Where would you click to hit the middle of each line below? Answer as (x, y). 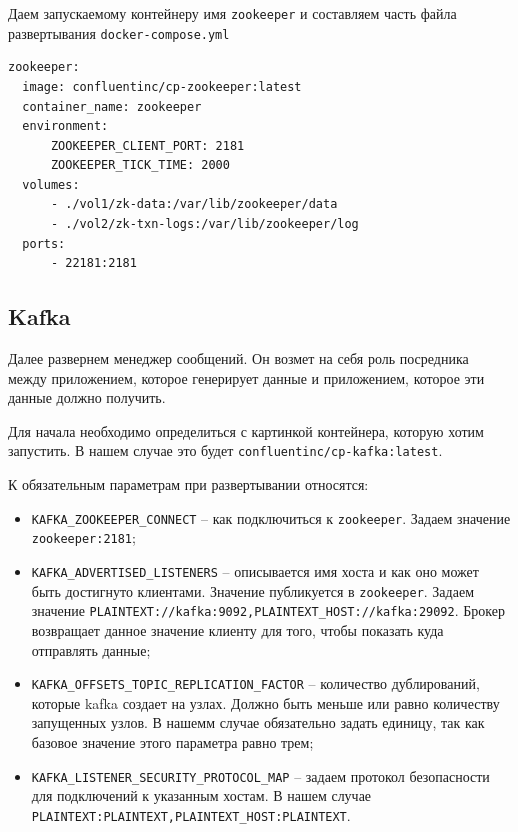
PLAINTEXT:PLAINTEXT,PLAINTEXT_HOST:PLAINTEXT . (191, 814)
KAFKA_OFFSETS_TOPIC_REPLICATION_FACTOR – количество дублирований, (255, 683)
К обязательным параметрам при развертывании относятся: (188, 484)
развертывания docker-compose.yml (119, 32)
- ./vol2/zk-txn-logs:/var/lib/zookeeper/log (204, 224)
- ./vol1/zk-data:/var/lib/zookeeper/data (194, 204)
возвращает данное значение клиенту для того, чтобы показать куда (237, 629)
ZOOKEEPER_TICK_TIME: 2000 (140, 165)
